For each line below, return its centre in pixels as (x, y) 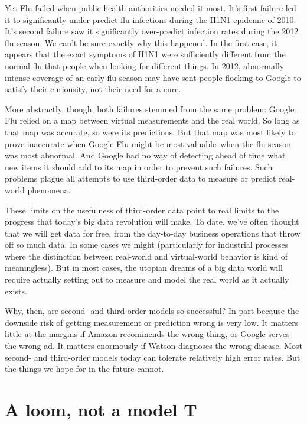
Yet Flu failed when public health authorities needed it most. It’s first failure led (151, 8)
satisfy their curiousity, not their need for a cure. (93, 89)
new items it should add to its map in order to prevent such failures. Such (139, 166)
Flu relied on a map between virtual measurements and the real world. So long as (152, 120)
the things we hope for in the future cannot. (84, 369)
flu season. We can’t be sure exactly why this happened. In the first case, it (141, 42)
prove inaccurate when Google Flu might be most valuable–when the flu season (148, 143)
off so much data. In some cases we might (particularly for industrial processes (147, 245)
